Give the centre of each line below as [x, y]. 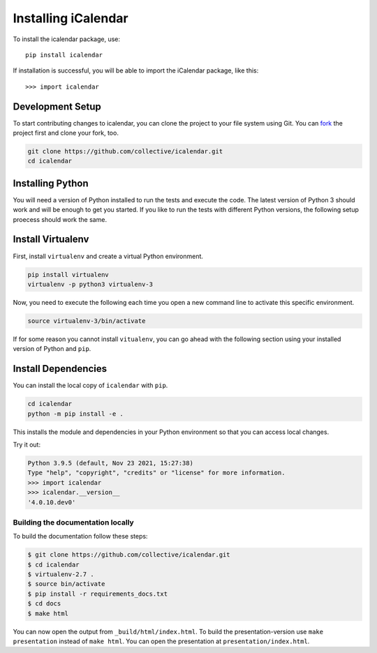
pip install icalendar [64, 55]
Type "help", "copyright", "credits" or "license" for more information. [156, 473]
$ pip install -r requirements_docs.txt [97, 594]
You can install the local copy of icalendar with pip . [90, 385]
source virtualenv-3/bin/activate [87, 321]
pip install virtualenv [68, 275]
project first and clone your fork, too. [66, 133]
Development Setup [57, 106]
